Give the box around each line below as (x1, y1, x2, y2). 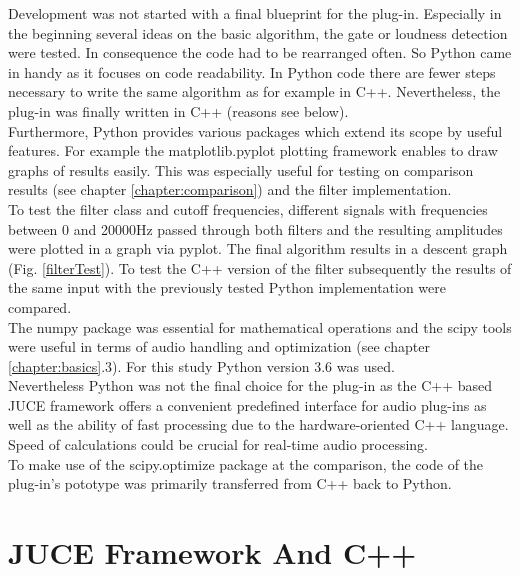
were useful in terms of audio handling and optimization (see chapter (8, 336, 430, 357)
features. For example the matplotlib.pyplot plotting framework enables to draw (8, 140, 498, 161)
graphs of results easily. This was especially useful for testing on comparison (8, 159, 474, 180)
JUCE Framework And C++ (8, 532, 417, 573)
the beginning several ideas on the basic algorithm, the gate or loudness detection (8, 22, 508, 43)
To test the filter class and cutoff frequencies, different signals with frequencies (8, 198, 488, 219)
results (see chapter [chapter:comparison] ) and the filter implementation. (8, 179, 452, 200)
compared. (8, 296, 72, 317)
